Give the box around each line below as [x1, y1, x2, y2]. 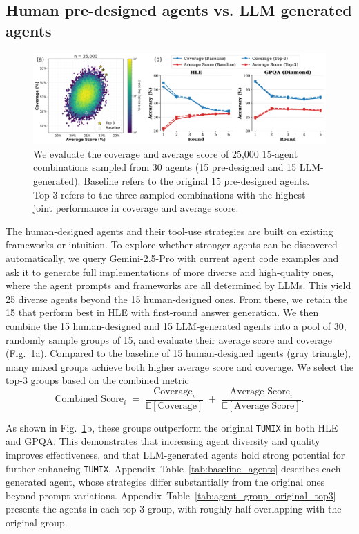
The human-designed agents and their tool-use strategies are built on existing [6, 223, 333, 238]
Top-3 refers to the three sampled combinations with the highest [33, 187, 306, 201]
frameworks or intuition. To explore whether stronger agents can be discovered [6, 237, 338, 252]
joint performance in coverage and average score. [33, 201, 239, 215]
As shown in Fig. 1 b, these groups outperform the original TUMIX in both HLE [6, 420, 338, 434]
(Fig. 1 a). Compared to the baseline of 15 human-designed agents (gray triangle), [6, 346, 351, 360]
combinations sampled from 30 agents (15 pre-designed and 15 [33, 160, 297, 174]
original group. [6, 515, 68, 530]
